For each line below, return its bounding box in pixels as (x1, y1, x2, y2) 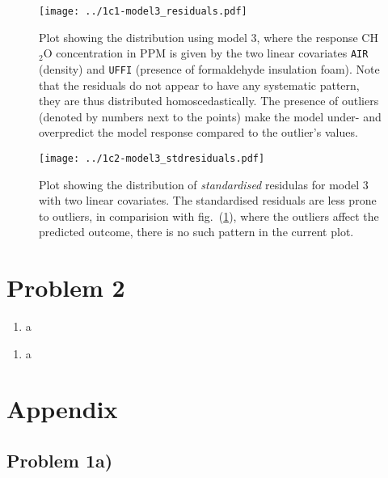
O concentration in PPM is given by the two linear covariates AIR (43, 44, 369, 61)
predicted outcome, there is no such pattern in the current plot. (39, 223, 354, 240)
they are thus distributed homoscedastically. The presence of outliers (39, 92, 379, 109)
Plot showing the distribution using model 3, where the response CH (39, 28, 378, 45)
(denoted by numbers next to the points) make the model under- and (39, 108, 382, 125)
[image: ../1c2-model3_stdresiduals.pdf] (39, 152, 265, 164)
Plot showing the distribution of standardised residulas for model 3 (39, 176, 369, 192)
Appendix (6, 392, 118, 425)
